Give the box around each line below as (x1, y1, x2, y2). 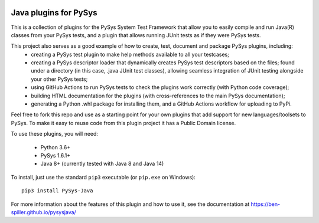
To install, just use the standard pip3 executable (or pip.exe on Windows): (11, 173, 196, 181)
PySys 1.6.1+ (40, 152, 71, 159)
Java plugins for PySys (11, 8, 97, 18)
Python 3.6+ (40, 143, 71, 150)
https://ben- (250, 201, 281, 208)
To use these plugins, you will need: (11, 130, 99, 137)
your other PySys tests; (31, 76, 88, 83)
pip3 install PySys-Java (21, 188, 93, 194)
